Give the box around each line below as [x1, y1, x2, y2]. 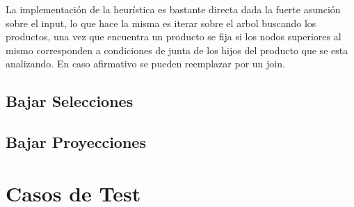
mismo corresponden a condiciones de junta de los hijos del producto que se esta [6, 42, 348, 57]
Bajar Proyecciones [6, 131, 146, 153]
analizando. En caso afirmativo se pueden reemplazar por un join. [6, 56, 285, 71]
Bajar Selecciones [6, 90, 134, 112]
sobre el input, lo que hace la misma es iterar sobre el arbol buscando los [6, 15, 316, 30]
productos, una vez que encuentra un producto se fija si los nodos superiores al [6, 29, 341, 44]
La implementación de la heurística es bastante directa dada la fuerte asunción [6, 2, 341, 16]
